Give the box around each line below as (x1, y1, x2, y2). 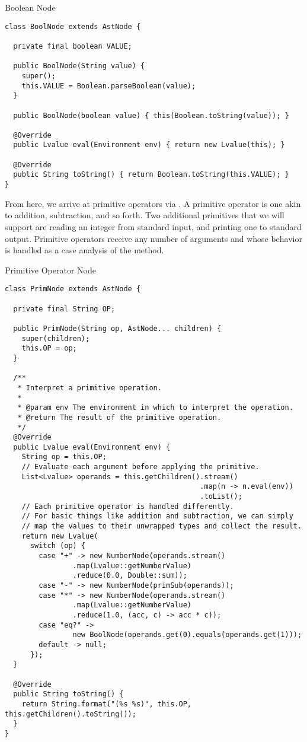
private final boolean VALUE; (13, 42, 132, 50)
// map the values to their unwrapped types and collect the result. (21, 522, 302, 531)
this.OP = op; (21, 344, 77, 353)
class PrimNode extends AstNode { (5, 285, 141, 294)
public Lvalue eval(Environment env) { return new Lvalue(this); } (13, 141, 285, 149)
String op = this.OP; (21, 453, 107, 461)
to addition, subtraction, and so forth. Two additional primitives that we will (5, 209, 284, 221)
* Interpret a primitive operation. (17, 383, 162, 392)
